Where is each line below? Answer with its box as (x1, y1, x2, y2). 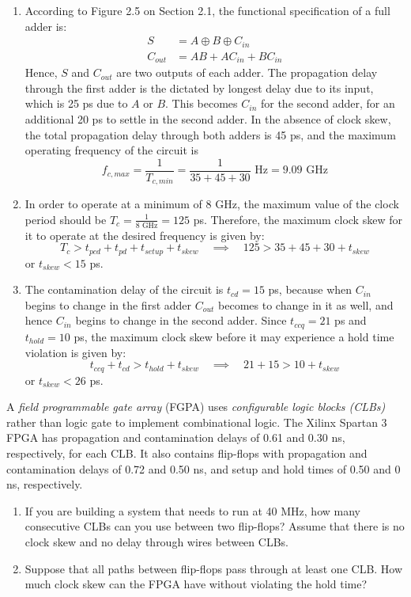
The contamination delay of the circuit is (25, 281, 224, 298)
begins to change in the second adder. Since (75, 312, 287, 329)
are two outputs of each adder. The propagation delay (116, 64, 378, 81)
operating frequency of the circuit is (25, 142, 198, 158)
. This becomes (165, 95, 238, 112)
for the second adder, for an (260, 95, 395, 112)
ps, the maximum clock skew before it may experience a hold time (74, 328, 394, 344)
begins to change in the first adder (25, 296, 192, 313)
